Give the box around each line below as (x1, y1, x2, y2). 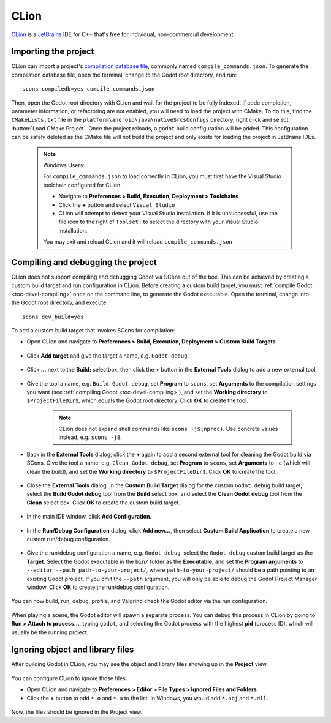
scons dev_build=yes (22, 313, 84, 320)
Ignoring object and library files (11, 645, 134, 655)
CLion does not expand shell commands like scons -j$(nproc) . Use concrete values (58, 425, 278, 433)
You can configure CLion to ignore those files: (11, 674, 127, 682)
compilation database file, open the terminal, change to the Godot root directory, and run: (11, 71, 237, 78)
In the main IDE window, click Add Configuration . (26, 513, 152, 520)
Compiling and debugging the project (11, 257, 157, 268)
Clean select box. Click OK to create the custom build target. (26, 499, 180, 506)
